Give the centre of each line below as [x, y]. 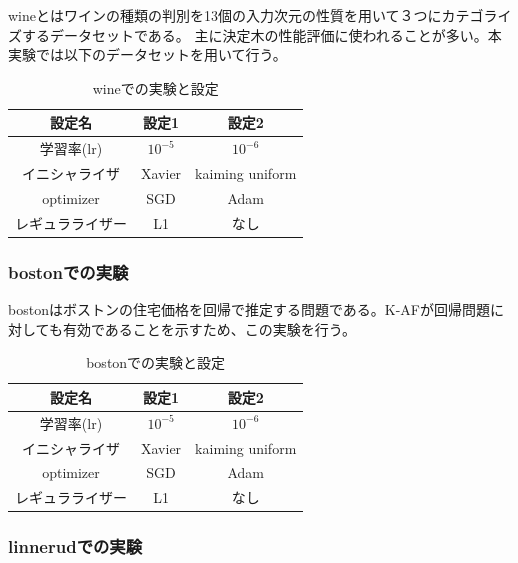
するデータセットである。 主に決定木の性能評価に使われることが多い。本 [261, 34]
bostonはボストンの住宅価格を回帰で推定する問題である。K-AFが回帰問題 [249, 309]
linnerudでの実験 [75, 546]
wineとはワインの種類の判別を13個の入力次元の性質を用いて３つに [225, 15]
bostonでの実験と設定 [156, 362]
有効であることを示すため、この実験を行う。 [209, 328]
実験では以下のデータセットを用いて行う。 [147, 54]
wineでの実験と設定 [155, 87]
